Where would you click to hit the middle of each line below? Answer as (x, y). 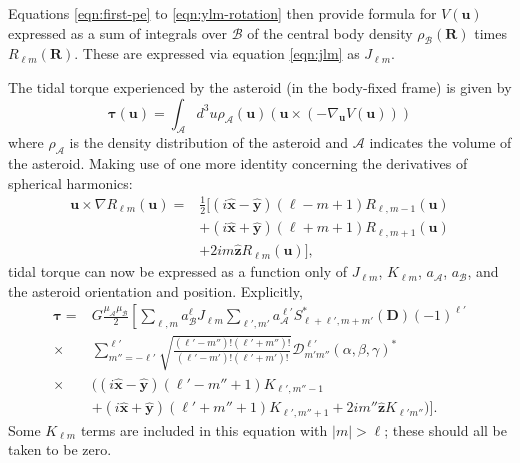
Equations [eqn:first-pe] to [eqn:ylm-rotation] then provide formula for (222, 13)
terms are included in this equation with (204, 429)
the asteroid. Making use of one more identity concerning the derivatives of (238, 163)
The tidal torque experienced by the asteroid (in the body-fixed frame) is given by (260, 86)
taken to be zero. (60, 449)
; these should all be (445, 429)
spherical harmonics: (70, 182)
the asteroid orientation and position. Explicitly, (155, 290)
